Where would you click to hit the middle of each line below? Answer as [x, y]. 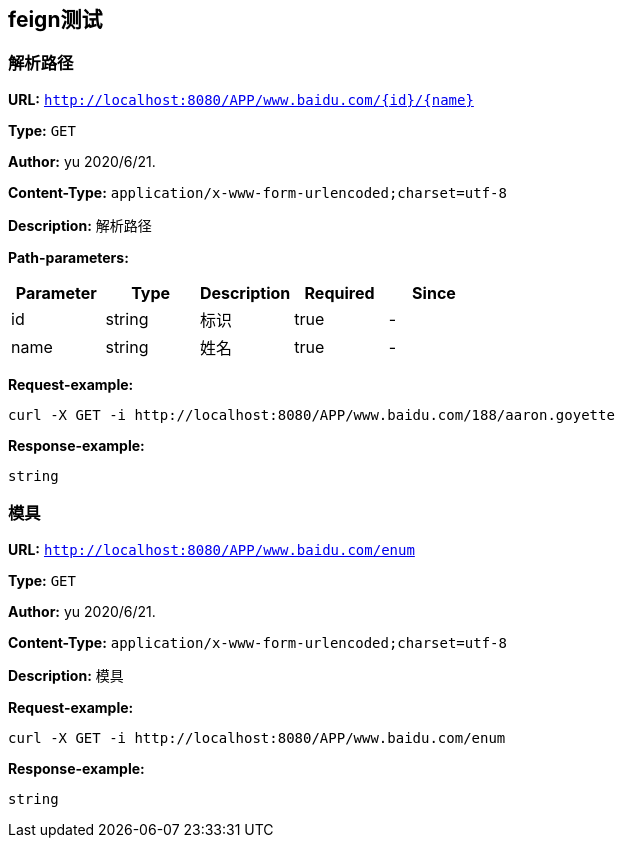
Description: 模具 [66, 675]
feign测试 [55, 19]
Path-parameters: [68, 257]
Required [339, 292]
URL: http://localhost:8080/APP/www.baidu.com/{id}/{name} [241, 99]
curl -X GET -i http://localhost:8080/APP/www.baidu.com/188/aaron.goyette [311, 414]
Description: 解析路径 [80, 225]
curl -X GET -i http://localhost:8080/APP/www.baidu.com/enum [257, 737]
